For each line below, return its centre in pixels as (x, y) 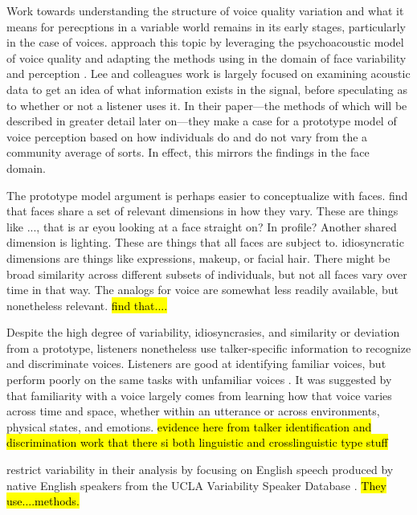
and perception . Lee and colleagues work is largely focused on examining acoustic (208, 74)
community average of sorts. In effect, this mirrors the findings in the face (188, 152)
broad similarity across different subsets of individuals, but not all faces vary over (207, 274)
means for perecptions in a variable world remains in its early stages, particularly (206, 26)
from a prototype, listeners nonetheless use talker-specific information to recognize (209, 347)
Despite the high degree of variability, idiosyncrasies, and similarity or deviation (203, 332)
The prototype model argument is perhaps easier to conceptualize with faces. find (207, 195)
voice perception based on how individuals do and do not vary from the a (187, 136)
